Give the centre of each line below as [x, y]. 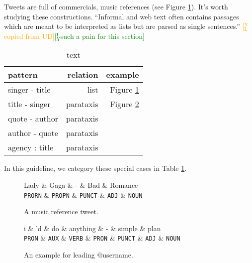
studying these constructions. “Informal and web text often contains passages [122, 16]
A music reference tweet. [61, 211]
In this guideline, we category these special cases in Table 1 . [95, 168]
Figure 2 [125, 104]
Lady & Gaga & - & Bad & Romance [81, 185]
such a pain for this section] [102, 36]
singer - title [29, 90]
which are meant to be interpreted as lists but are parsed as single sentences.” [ [124, 26]
